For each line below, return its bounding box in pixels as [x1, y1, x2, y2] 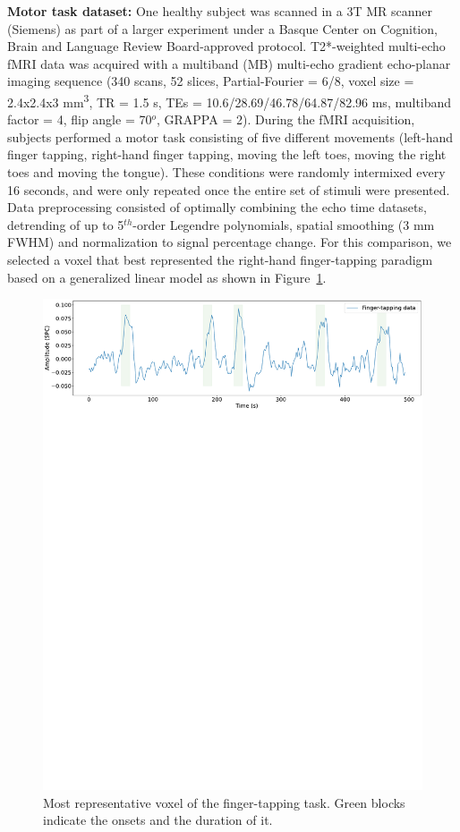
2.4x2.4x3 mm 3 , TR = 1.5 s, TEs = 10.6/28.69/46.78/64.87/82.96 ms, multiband [7, 89, 452, 111]
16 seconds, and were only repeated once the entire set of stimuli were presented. [7, 180, 450, 199]
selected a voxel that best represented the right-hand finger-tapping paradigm [7, 250, 433, 268]
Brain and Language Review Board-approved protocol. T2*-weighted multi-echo [7, 37, 446, 55]
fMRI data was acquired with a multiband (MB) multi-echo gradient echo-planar [7, 54, 451, 72]
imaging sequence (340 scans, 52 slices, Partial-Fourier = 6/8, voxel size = [7, 72, 414, 90]
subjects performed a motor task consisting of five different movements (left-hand [7, 127, 453, 146]
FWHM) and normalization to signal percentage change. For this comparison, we [7, 233, 452, 251]
